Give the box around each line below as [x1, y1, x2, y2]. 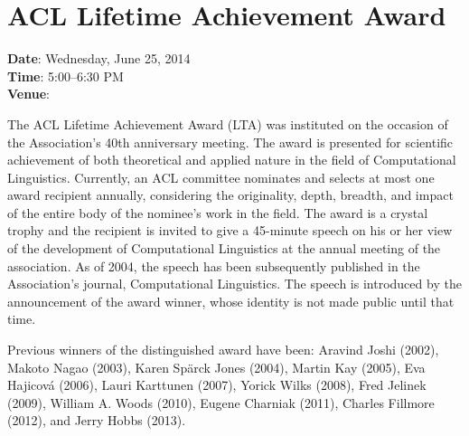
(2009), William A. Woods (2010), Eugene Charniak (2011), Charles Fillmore [7, 393, 435, 412]
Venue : [7, 84, 50, 103]
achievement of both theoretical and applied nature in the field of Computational [7, 150, 456, 169]
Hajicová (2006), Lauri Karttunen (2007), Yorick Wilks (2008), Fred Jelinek [7, 375, 427, 394]
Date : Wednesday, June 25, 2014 [7, 49, 191, 68]
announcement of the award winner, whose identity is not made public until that [7, 291, 455, 310]
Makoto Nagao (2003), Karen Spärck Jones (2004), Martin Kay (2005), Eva [7, 357, 426, 376]
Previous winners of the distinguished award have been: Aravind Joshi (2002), [7, 340, 439, 359]
